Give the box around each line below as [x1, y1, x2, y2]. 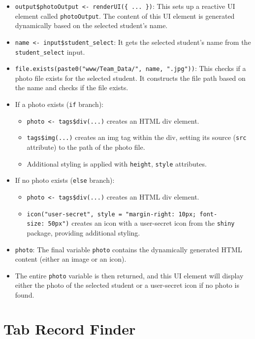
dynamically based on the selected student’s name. [15, 20, 168, 31]
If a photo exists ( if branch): [15, 99, 104, 109]
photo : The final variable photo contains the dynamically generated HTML [15, 244, 242, 254]
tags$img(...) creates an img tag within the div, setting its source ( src [27, 132, 247, 142]
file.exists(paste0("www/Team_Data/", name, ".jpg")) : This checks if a [15, 63, 246, 73]
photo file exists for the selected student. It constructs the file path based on [15, 72, 246, 83]
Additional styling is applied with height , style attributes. [27, 158, 207, 169]
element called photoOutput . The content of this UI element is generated [15, 10, 235, 21]
